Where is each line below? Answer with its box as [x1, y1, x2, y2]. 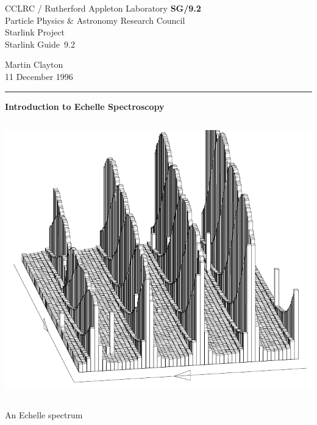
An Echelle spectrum [5, 409, 83, 421]
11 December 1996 [5, 70, 73, 82]
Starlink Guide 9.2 [5, 37, 75, 50]
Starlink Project [5, 26, 65, 38]
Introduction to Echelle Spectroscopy [5, 100, 165, 112]
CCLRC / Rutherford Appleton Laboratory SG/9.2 [5, 2, 201, 14]
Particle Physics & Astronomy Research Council [5, 13, 185, 26]
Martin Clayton [5, 58, 63, 71]
